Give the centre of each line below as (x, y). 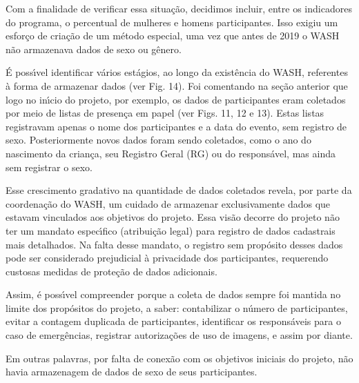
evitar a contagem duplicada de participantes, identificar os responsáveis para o (173, 321)
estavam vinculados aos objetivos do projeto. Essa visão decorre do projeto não (173, 217)
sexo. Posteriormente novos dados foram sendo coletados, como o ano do (158, 140)
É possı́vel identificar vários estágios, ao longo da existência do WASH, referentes (177, 72)
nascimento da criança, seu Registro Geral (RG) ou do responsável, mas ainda (171, 153)
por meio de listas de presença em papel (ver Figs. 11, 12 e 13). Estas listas (165, 113)
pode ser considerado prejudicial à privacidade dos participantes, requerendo (167, 258)
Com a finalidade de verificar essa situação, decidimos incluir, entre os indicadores (179, 8)
